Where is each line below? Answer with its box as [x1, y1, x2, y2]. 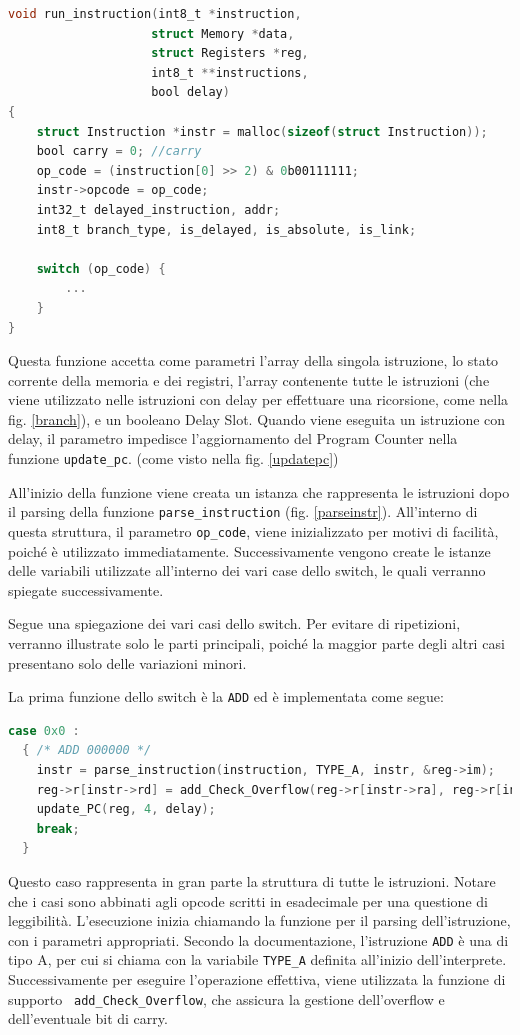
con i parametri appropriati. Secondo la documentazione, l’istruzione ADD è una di [8, 929, 509, 950]
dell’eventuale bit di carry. [8, 1008, 168, 1029]
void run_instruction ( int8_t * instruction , [8, 7, 302, 21]
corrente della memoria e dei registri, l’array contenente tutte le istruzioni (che [8, 369, 490, 390]
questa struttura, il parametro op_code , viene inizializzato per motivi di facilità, [8, 520, 499, 541]
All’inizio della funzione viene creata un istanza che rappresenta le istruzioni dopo [8, 481, 510, 502]
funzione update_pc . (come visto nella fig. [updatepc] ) [8, 448, 339, 469]
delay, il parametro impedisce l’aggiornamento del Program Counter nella [8, 428, 458, 449]
